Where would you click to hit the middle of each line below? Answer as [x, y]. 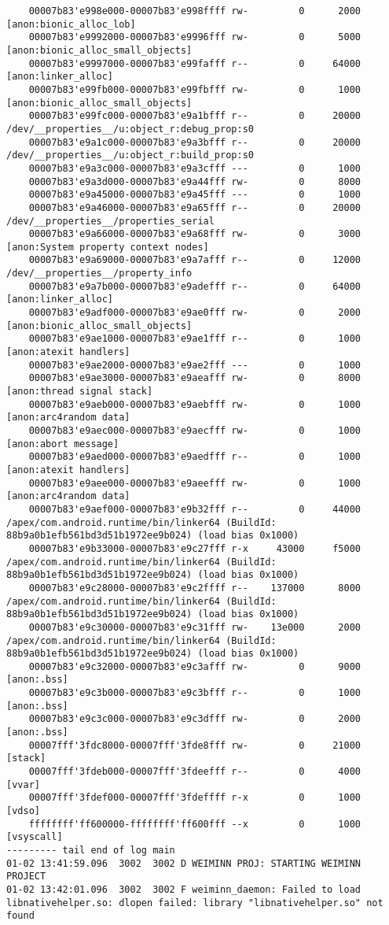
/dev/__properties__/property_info [99, 274]
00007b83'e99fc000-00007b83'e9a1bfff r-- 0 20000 [195, 116]
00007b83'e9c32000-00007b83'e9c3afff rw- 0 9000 [195, 666]
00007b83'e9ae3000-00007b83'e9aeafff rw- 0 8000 [195, 378]
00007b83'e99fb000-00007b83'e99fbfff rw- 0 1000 [195, 89]
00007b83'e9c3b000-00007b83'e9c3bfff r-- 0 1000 [195, 693]
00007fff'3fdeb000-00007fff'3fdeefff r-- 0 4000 [195, 772]
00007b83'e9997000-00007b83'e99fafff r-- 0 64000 [195, 63]
